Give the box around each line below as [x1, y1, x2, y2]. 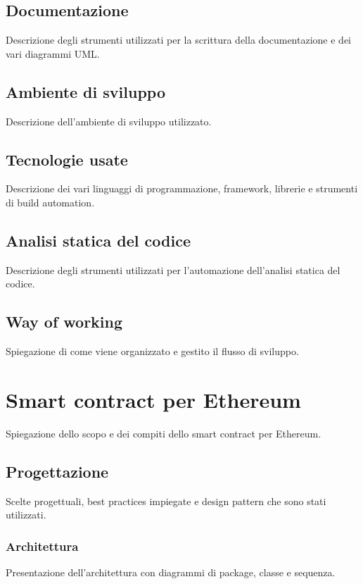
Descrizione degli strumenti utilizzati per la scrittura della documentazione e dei [6, 32, 351, 47]
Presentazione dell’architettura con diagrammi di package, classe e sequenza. [6, 565, 336, 580]
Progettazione [6, 460, 109, 482]
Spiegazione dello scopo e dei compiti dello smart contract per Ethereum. [6, 425, 321, 440]
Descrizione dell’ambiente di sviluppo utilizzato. [6, 113, 212, 128]
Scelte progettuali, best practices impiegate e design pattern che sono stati [6, 493, 326, 508]
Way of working [6, 311, 123, 333]
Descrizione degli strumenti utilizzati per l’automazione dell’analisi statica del [6, 262, 340, 277]
